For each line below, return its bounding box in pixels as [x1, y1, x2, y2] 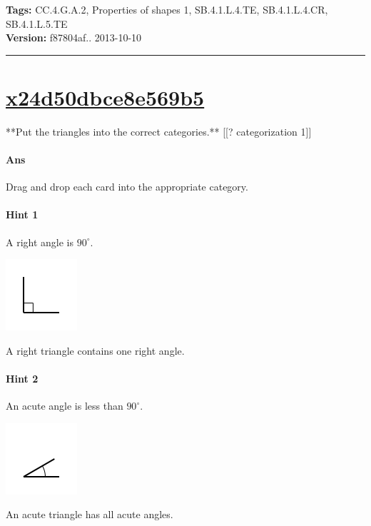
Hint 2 [6, 371, 39, 386]
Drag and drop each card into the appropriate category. [6, 179, 248, 194]
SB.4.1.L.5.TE [6, 16, 68, 31]
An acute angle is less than [6, 398, 123, 413]
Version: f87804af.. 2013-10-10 [6, 30, 142, 45]
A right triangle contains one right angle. [6, 343, 185, 358]
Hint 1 [6, 207, 39, 222]
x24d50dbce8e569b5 [6, 82, 205, 111]
